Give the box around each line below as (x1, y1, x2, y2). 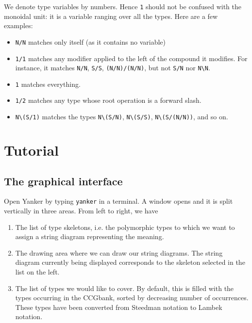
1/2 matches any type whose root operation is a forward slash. (15, 95, 202, 105)
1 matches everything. (15, 79, 81, 89)
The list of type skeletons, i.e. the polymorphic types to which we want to (15, 222, 235, 232)
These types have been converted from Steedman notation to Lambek (15, 302, 222, 312)
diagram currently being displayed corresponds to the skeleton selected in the (15, 257, 245, 267)
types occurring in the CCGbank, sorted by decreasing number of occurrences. (15, 292, 249, 303)
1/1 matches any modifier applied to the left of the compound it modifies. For (15, 53, 248, 63)
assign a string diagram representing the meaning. (15, 231, 164, 242)
